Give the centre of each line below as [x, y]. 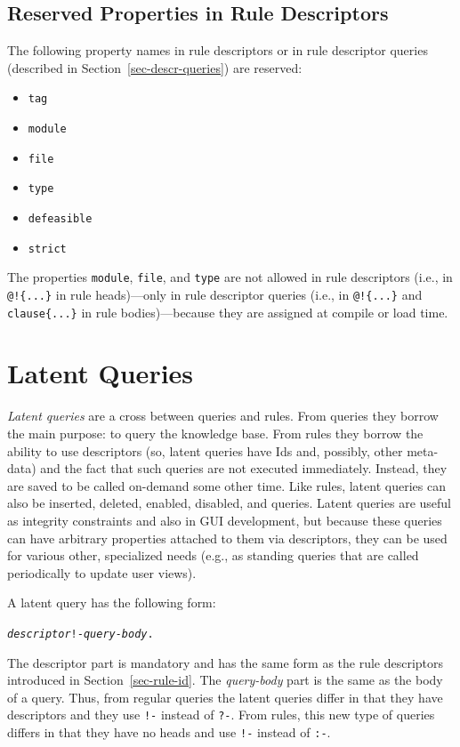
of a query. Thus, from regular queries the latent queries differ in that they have [225, 697]
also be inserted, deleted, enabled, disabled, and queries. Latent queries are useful [229, 503]
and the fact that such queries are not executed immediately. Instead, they [244, 468]
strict [47, 249]
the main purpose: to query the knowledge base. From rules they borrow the [215, 434]
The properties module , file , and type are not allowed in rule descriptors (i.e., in [230, 277]
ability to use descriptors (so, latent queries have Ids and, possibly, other [205, 450]
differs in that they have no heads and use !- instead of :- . [169, 732]
